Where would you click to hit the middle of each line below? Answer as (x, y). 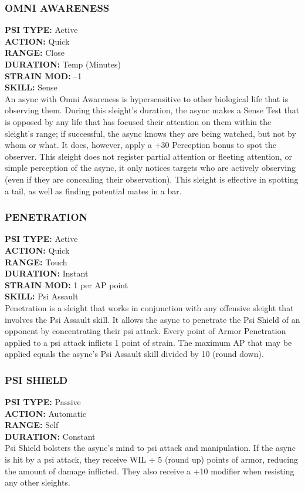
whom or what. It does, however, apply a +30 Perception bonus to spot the (140, 145)
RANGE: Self (32, 425)
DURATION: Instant (47, 273)
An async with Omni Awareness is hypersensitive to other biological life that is (147, 98)
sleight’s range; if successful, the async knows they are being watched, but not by (150, 133)
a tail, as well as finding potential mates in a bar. (93, 191)
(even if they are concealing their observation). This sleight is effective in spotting (152, 179)
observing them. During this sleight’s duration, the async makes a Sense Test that (152, 110)
